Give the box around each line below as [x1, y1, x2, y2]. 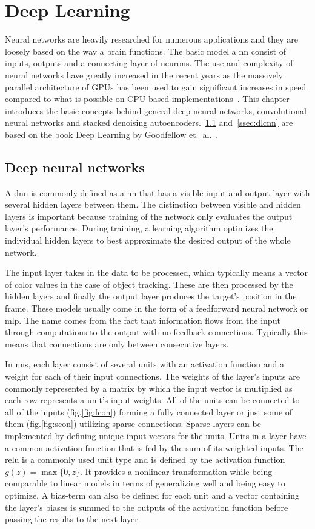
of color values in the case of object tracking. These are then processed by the [5, 278, 293, 290]
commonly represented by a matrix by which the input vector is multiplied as [5, 381, 293, 394]
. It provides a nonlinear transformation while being [79, 465, 273, 477]
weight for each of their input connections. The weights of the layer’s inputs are [5, 369, 300, 382]
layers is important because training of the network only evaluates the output [5, 210, 293, 222]
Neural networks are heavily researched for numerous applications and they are [5, 33, 299, 46]
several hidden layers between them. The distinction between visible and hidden [5, 198, 301, 211]
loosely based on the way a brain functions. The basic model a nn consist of [5, 44, 287, 57]
